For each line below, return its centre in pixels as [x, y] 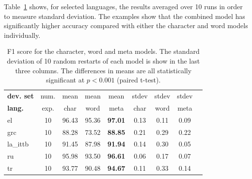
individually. [22, 35]
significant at [65, 80]
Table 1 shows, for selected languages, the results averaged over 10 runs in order [123, 6]
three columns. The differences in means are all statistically [103, 70]
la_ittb [18, 144]
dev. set [21, 96]
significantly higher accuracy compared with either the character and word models [126, 25]
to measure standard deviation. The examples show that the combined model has [125, 16]
